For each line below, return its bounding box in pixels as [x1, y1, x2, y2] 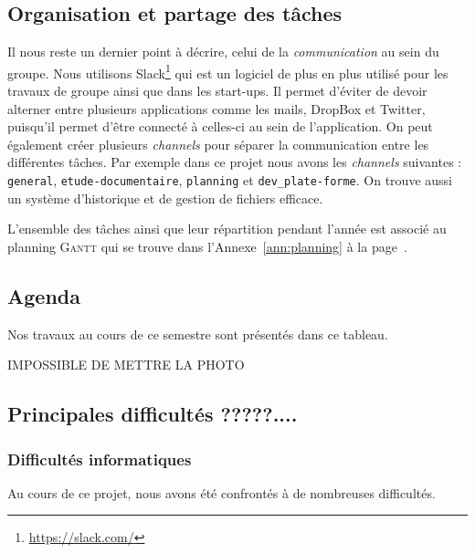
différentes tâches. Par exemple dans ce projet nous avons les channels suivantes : [7, 152, 462, 172]
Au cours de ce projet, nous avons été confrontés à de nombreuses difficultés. [7, 483, 436, 502]
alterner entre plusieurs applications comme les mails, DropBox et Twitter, [7, 99, 426, 118]
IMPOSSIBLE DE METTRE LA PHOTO [7, 355, 245, 374]
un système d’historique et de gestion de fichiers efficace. [7, 188, 323, 207]
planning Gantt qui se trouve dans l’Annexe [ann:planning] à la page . [7, 236, 407, 256]
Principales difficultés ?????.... [7, 400, 298, 428]
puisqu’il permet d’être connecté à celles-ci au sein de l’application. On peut [7, 117, 433, 136]
